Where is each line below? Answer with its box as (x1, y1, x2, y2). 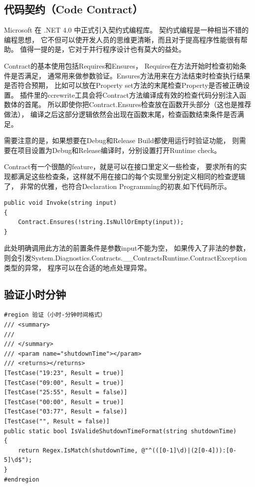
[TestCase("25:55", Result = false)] (4, 389, 127, 396)
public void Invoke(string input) (4, 199, 117, 207)
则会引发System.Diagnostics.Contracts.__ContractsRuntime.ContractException (4, 253, 247, 263)
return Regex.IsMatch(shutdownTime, (18, 447, 138, 454)
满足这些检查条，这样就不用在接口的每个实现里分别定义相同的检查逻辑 (17, 171, 245, 181)
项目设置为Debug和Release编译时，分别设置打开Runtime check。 (17, 145, 221, 155)
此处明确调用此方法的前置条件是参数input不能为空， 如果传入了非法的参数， (4, 243, 250, 253)
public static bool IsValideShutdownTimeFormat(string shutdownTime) (4, 427, 237, 435)
